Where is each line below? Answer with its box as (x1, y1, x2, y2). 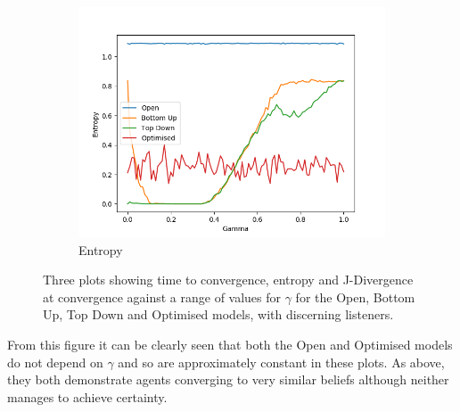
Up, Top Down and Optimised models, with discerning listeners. (43, 305, 394, 324)
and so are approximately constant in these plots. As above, (118, 352, 445, 371)
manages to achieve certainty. (7, 387, 168, 406)
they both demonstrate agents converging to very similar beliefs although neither (7, 370, 449, 389)
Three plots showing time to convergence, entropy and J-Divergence (43, 270, 414, 289)
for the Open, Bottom (295, 287, 415, 306)
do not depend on (7, 352, 103, 371)
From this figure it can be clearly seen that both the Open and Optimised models (7, 334, 453, 353)
